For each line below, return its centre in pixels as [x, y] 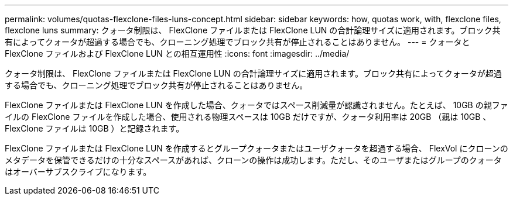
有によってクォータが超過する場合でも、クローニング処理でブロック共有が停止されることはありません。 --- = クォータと [237, 42]
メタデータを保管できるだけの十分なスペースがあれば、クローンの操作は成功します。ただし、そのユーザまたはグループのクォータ [253, 160]
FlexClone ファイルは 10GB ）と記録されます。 [95, 128]
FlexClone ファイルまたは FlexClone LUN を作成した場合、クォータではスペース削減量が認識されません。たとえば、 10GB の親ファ [256, 105]
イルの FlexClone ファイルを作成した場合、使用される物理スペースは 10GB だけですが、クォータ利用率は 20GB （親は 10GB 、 [248, 117]
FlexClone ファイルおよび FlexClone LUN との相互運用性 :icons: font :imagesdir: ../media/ [177, 54]
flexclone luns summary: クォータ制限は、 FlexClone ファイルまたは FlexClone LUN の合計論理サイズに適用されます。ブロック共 [253, 30]
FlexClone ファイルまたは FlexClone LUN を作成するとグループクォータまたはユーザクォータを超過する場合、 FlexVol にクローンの [256, 148]
